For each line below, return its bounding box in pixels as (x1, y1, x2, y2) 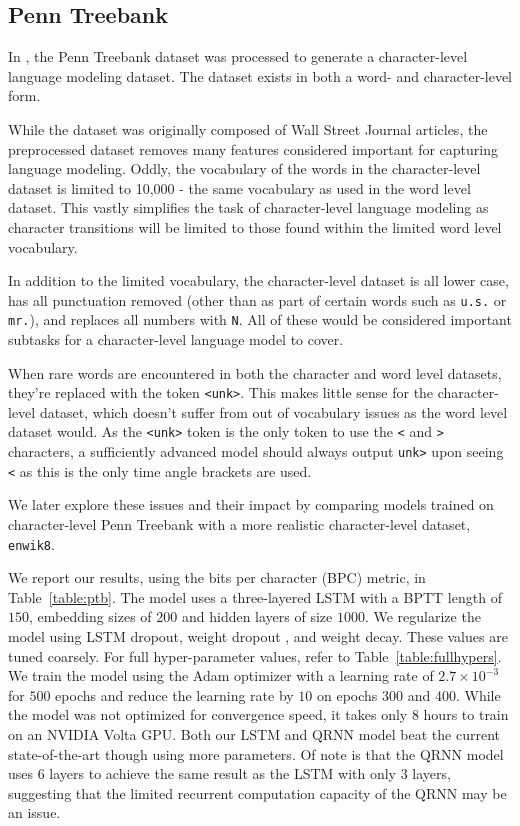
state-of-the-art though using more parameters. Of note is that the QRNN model (8, 743, 504, 764)
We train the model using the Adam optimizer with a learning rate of (8, 665, 434, 686)
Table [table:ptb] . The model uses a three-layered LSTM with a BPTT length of (8, 586, 502, 607)
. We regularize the (364, 606, 481, 627)
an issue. (8, 802, 61, 823)
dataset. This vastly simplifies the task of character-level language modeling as (8, 197, 489, 218)
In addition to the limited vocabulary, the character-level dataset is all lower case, (8, 270, 509, 291)
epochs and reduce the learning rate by (55, 684, 294, 705)
